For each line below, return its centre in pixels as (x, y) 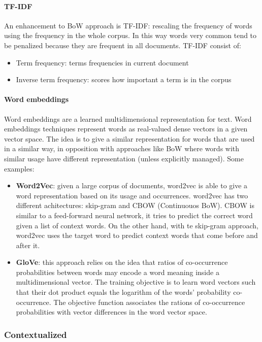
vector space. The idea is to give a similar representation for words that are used (129, 138)
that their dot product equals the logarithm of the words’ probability (123, 292)
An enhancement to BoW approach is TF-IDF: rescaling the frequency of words (128, 25)
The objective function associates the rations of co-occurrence (149, 302)
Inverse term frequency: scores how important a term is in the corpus (124, 79)
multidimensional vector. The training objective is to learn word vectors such (136, 282)
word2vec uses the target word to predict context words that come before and (137, 235)
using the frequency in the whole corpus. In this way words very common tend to (130, 35)
